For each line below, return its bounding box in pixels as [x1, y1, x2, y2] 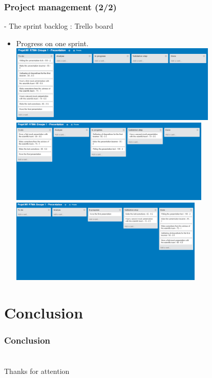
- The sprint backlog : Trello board [4, 21, 113, 31]
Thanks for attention [4, 365, 70, 376]
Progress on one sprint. [16, 37, 89, 48]
